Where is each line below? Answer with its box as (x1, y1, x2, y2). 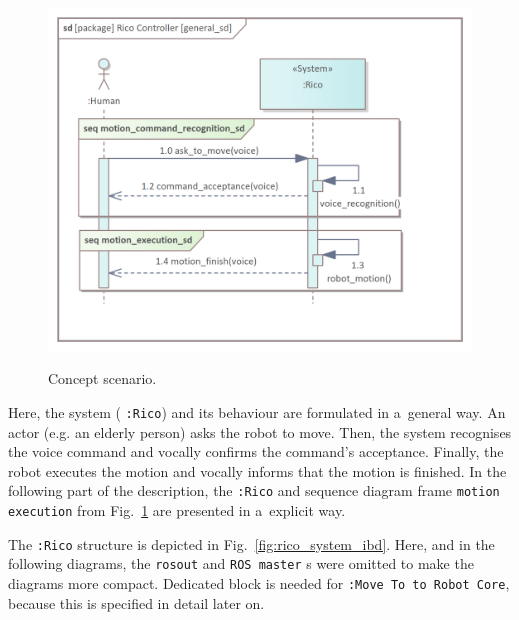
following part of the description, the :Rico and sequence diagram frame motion (8, 480, 500, 501)
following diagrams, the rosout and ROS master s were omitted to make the (8, 553, 474, 574)
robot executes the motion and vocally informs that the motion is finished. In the (8, 460, 507, 481)
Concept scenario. (48, 368, 157, 389)
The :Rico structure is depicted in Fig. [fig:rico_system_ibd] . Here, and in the (8, 533, 495, 554)
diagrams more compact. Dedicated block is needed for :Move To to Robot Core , (8, 573, 510, 594)
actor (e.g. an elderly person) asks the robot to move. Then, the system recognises (8, 421, 512, 442)
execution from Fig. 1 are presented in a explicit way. (8, 500, 346, 521)
